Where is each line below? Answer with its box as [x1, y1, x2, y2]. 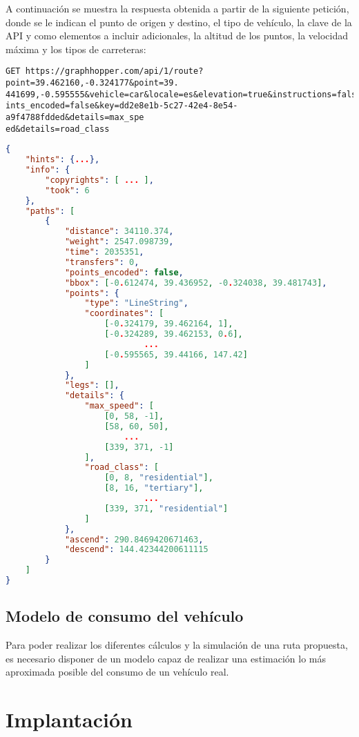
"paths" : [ [25, 206, 75, 216]
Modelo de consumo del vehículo [6, 605, 244, 627]
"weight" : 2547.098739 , [64, 237, 174, 247]
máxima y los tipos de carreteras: [6, 41, 146, 56]
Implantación [6, 705, 133, 734]
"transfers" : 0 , [64, 257, 139, 267]
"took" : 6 [45, 185, 90, 195]
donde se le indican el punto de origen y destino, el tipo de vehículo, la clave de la [6, 14, 352, 29]
